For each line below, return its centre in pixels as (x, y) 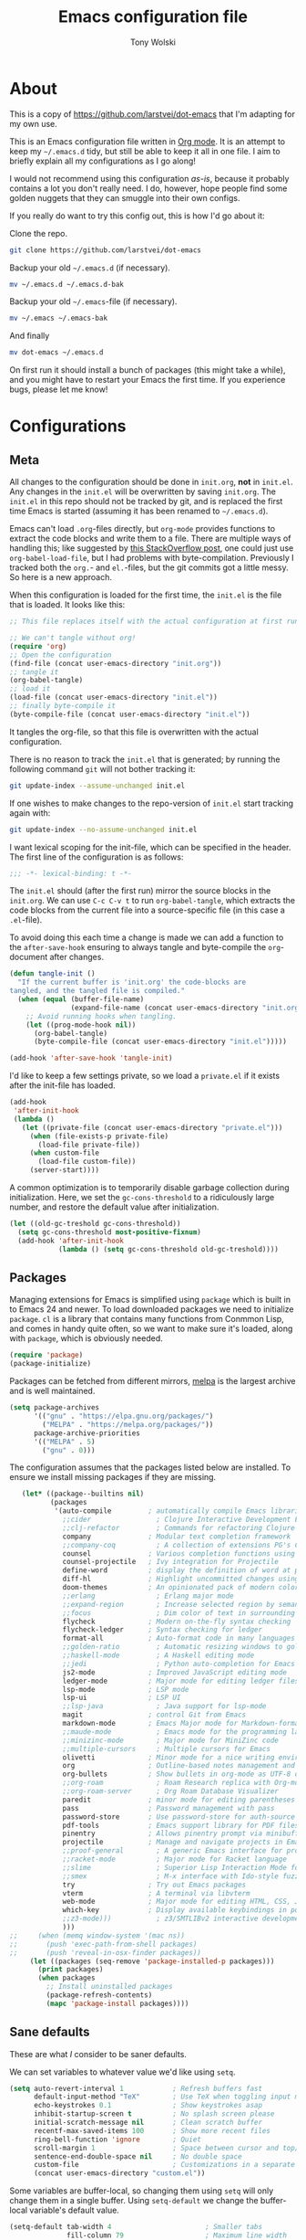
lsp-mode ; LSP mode (126, 1689)
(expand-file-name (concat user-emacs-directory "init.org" (187, 1008)
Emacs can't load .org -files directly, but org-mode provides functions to (143, 529)
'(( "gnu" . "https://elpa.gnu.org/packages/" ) (123, 1416)
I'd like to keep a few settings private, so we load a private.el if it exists (145, 1076)
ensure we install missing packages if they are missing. (113, 1477)
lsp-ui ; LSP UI (122, 1698)
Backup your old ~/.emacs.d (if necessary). (90, 268)
